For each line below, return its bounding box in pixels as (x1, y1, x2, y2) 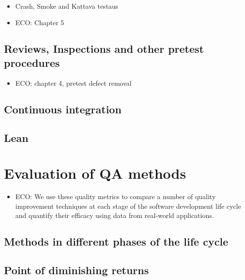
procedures (4, 55, 60, 70)
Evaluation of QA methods (4, 163, 186, 183)
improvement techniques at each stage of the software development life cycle (15, 201, 241, 211)
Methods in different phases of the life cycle (4, 234, 229, 249)
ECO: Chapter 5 (15, 17, 64, 27)
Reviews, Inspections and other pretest (4, 41, 204, 56)
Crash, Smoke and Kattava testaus (15, 1, 119, 11)
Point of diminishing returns (4, 263, 149, 278)
